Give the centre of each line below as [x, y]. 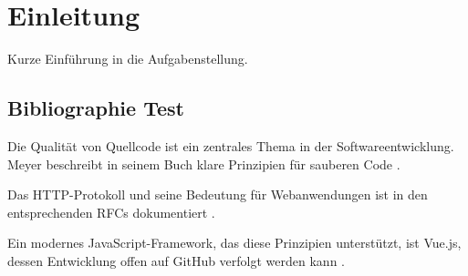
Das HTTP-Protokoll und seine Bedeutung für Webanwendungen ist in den [218, 194]
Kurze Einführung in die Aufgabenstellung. [128, 59]
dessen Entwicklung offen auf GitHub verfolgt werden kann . [177, 260]
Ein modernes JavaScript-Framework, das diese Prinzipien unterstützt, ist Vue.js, [234, 243]
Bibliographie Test [96, 108]
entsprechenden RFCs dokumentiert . [111, 212]
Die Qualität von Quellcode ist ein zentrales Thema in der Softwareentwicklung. [231, 145]
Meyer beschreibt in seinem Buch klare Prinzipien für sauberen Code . [204, 164]
